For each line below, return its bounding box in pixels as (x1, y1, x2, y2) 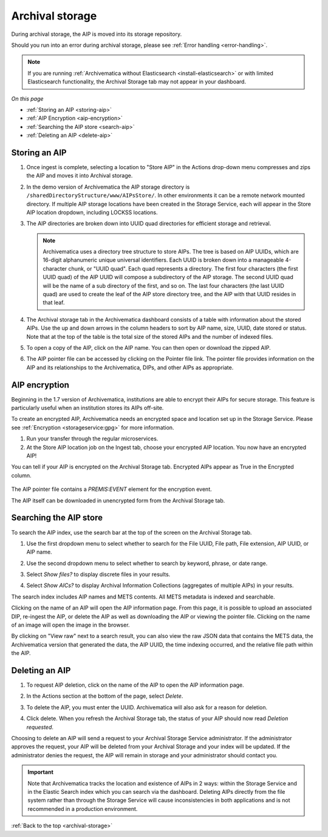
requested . (26, 723, 54, 731)
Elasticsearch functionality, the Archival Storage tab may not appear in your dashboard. (27, 78, 246, 85)
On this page (11, 95, 44, 102)
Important (27, 768, 54, 776)
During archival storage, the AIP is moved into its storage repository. (11, 30, 182, 38)
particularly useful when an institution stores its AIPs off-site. (11, 405, 164, 412)
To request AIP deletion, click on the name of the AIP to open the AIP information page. (26, 681, 244, 689)
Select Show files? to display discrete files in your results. (26, 571, 171, 578)
